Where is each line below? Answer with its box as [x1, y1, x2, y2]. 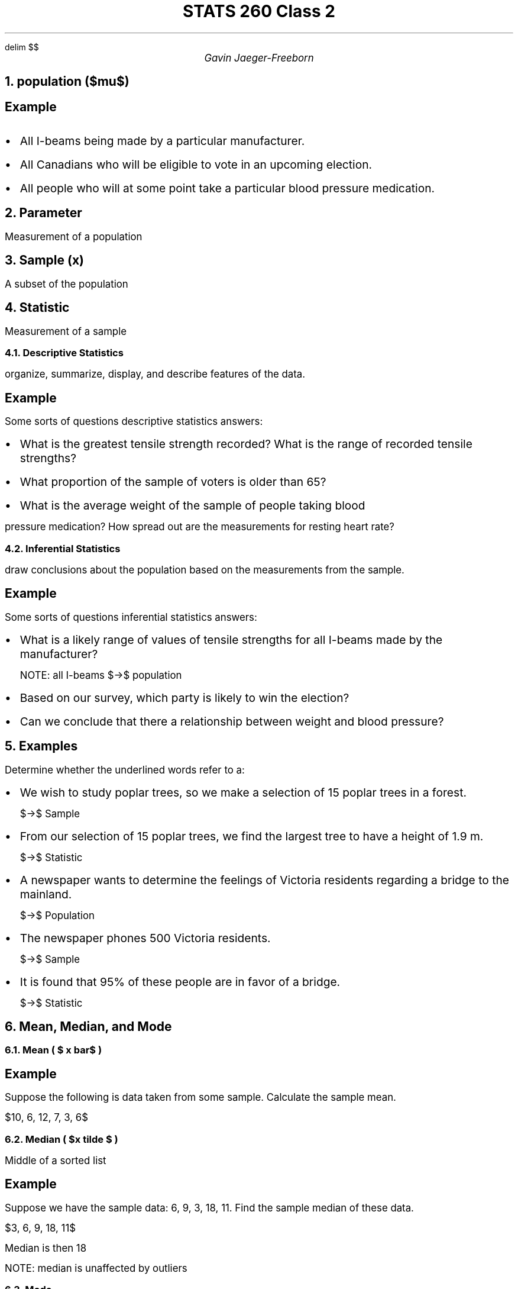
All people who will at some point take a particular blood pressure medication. [20, 181, 435, 196]
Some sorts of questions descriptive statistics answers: [5, 415, 263, 428]
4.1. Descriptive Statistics [5, 346, 124, 359]
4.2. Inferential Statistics [5, 542, 121, 555]
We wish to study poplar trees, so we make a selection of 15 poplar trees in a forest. [20, 785, 467, 800]
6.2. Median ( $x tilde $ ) [5, 1133, 118, 1145]
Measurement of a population [5, 230, 143, 243]
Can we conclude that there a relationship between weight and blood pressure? [20, 714, 444, 729]
